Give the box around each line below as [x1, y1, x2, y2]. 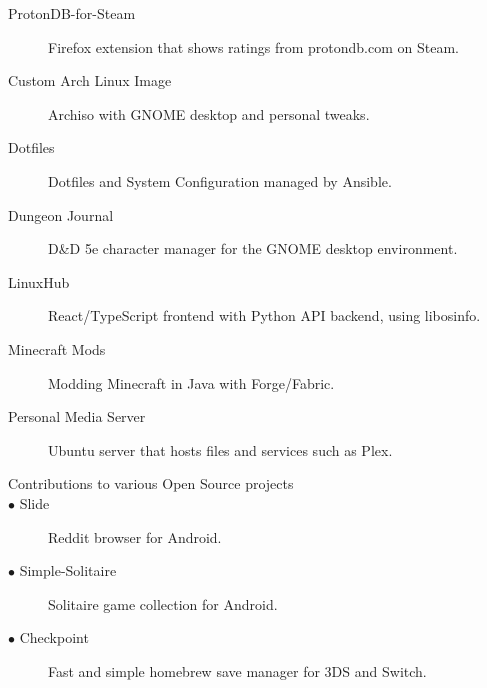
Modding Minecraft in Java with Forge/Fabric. [48, 372, 335, 393]
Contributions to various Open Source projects [8, 473, 294, 494]
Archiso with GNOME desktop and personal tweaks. [48, 103, 370, 124]
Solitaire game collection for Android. [48, 593, 278, 614]
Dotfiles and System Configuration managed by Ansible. [48, 170, 392, 191]
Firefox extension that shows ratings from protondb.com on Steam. [48, 36, 459, 57]
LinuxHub [8, 271, 70, 292]
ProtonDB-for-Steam [8, 3, 136, 23]
